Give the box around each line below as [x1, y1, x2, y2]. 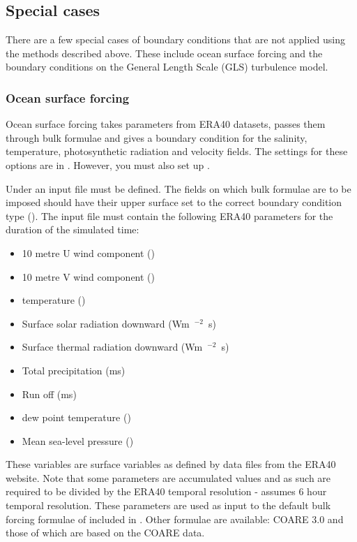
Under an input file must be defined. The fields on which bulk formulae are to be [6, 181, 351, 196]
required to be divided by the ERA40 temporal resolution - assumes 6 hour [6, 484, 327, 499]
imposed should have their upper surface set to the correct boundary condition [6, 195, 342, 210]
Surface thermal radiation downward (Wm [22, 339, 203, 354]
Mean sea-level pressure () [22, 433, 134, 448]
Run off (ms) [22, 386, 77, 401]
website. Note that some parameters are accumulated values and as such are [6, 470, 331, 485]
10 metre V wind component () [22, 269, 155, 284]
